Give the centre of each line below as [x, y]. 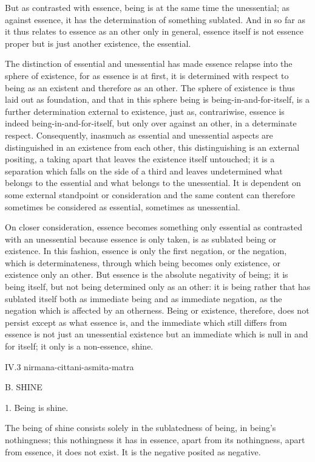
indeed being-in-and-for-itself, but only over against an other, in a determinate [151, 123]
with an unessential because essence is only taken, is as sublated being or [141, 239]
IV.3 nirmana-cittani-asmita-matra [69, 366]
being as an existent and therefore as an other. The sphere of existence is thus [150, 87]
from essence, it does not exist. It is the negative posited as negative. [133, 451]
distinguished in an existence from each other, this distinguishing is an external [152, 147]
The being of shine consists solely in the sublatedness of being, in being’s [141, 428]
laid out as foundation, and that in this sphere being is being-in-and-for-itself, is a [157, 99]
